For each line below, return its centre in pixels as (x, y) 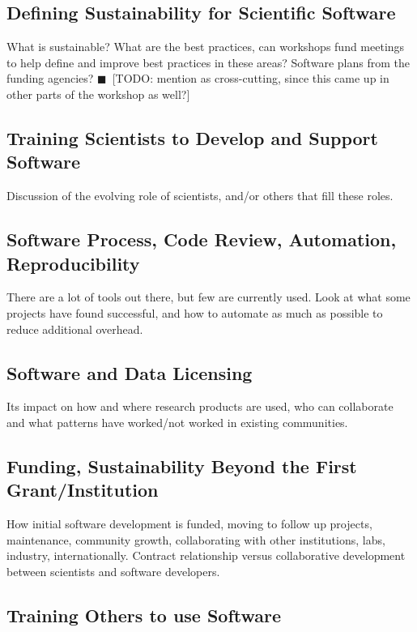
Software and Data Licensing (130, 372)
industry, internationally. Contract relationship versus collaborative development (206, 555)
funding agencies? (50, 78)
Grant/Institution (83, 490)
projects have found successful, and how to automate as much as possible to (195, 312)
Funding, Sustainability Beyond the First (182, 465)
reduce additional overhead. (75, 329)
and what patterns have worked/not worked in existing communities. (177, 422)
